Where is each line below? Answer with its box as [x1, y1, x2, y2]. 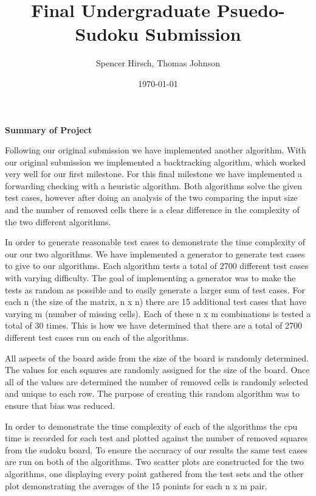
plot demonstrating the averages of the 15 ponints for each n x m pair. [5, 479, 267, 492]
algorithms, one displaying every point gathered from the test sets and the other [5, 467, 304, 480]
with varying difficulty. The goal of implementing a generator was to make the [5, 271, 296, 284]
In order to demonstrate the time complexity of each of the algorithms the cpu [5, 419, 298, 432]
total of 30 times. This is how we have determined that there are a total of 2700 [5, 319, 303, 332]
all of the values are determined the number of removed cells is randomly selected [5, 375, 308, 388]
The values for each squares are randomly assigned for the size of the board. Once [5, 363, 310, 376]
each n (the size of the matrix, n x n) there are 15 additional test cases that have [5, 295, 307, 308]
